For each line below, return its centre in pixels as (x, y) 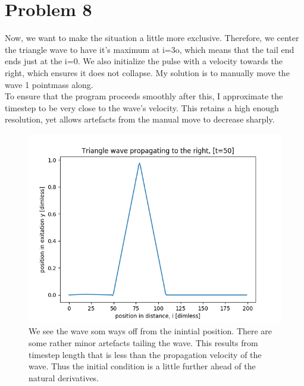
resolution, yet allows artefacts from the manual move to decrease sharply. (140, 119)
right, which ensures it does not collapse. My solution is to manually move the (147, 72)
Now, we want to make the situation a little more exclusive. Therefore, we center (152, 38)
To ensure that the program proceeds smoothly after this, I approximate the (144, 96)
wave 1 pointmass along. (49, 84)
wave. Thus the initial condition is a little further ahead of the (142, 366)
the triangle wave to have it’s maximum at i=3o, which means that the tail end (150, 49)
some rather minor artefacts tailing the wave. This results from (143, 343)
